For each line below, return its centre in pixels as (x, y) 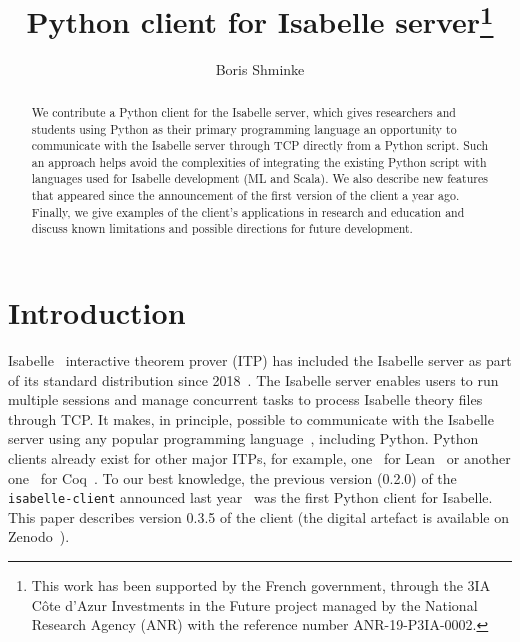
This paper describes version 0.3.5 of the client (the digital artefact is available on (259, 516)
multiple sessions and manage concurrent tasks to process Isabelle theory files (245, 399)
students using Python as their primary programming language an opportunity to (244, 128)
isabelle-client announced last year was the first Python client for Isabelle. (250, 497)
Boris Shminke (260, 69)
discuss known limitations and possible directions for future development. (222, 228)
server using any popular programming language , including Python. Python (243, 438)
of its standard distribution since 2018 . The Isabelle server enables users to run (253, 379)
